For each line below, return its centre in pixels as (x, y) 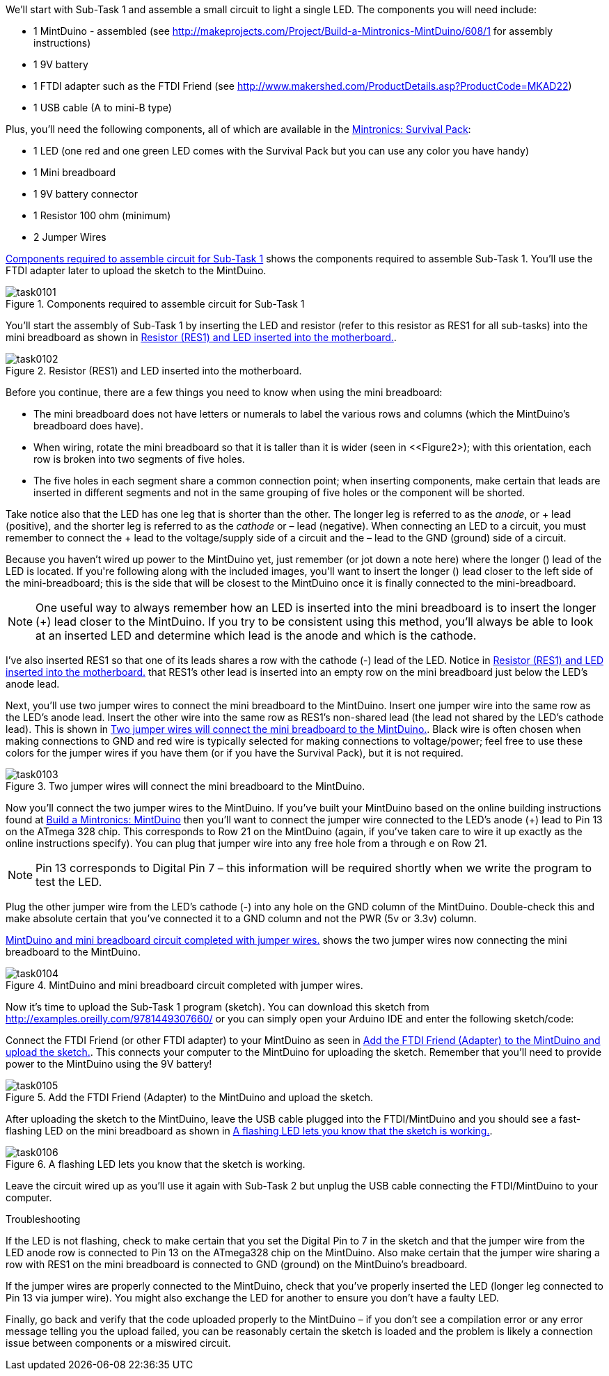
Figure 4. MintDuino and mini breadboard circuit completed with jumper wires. (184, 985)
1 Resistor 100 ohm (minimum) (102, 215)
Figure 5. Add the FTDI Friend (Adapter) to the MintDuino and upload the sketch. (190, 1097)
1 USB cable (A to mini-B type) (103, 108)
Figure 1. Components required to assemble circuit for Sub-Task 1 (155, 304)
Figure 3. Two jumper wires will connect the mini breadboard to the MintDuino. (185, 786)
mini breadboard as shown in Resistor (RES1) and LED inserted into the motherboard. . (201, 337)
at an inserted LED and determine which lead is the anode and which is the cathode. (256, 635)
